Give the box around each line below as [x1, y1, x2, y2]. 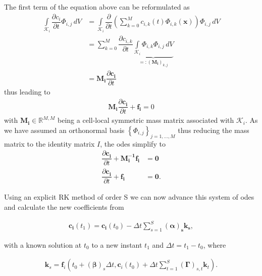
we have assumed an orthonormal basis [4, 124, 125, 135]
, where [203, 239, 226, 250]
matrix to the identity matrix [4, 138, 95, 149]
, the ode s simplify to [100, 138, 166, 149]
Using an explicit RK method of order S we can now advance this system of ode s [4, 192, 254, 202]
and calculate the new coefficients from [4, 201, 124, 212]
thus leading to [4, 86, 50, 97]
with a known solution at [4, 239, 82, 250]
